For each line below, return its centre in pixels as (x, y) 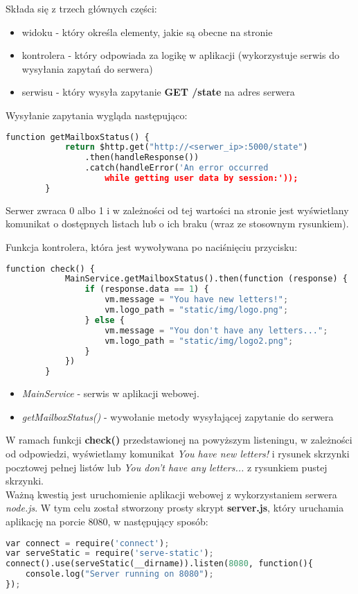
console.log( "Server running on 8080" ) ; (119, 574)
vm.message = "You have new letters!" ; (197, 300)
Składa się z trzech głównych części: (81, 8)
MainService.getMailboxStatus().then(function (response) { (206, 279)
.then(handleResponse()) (142, 158)
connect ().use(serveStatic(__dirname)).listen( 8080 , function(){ (159, 564)
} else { (105, 320)
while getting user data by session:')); (202, 178)
